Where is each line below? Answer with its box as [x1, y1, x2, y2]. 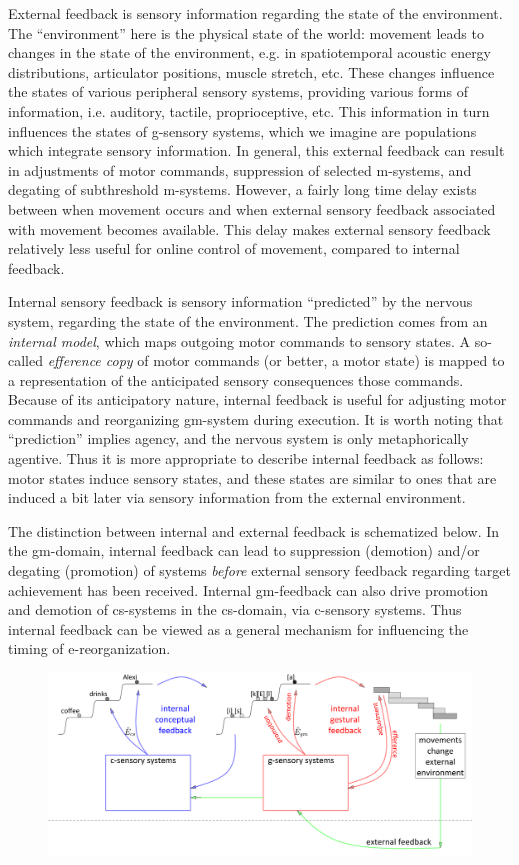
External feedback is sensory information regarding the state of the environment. [8, 3, 503, 23]
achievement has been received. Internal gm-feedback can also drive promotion [8, 579, 489, 600]
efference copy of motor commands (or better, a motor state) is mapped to [47, 350, 505, 371]
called [8, 350, 43, 371]
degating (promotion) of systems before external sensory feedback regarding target [8, 560, 511, 581]
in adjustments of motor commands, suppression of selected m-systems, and [8, 159, 472, 180]
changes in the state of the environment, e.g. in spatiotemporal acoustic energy [8, 42, 492, 63]
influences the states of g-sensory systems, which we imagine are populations [8, 120, 477, 141]
